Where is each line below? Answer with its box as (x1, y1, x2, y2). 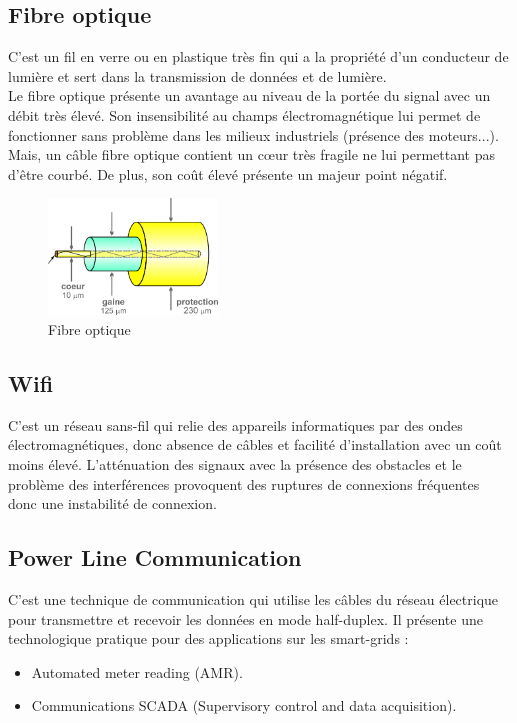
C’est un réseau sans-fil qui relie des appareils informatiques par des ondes (8, 414, 463, 435)
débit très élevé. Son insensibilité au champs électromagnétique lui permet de (8, 104, 481, 125)
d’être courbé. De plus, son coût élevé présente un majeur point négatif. (8, 163, 448, 184)
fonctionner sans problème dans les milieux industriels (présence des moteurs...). (8, 124, 499, 145)
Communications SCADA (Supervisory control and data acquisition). (31, 695, 457, 716)
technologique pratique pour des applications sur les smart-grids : (8, 628, 409, 649)
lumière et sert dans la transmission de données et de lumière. (8, 65, 387, 86)
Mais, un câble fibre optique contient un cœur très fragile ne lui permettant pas (8, 144, 495, 165)
